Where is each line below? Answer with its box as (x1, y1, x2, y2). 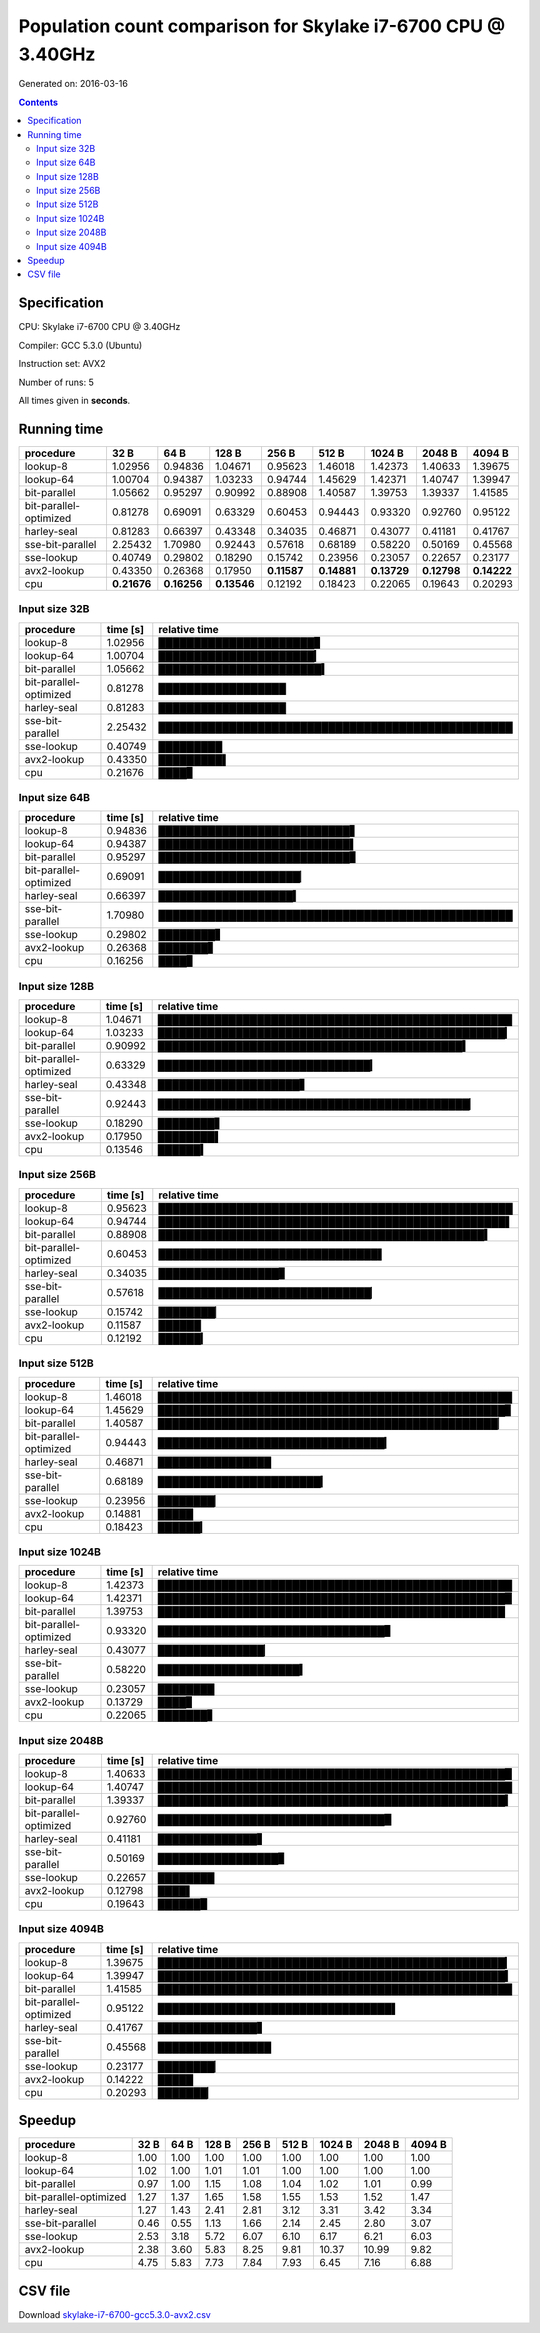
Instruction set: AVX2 (18, 358, 106, 370)
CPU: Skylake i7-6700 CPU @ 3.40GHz (18, 321, 181, 333)
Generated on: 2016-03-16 (18, 78, 129, 90)
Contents (18, 96, 59, 108)
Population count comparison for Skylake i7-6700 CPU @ (18, 15, 505, 37)
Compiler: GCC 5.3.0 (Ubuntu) (18, 339, 143, 351)
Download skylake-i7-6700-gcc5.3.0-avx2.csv (18, 2308, 212, 2320)
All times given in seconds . (18, 394, 131, 406)
